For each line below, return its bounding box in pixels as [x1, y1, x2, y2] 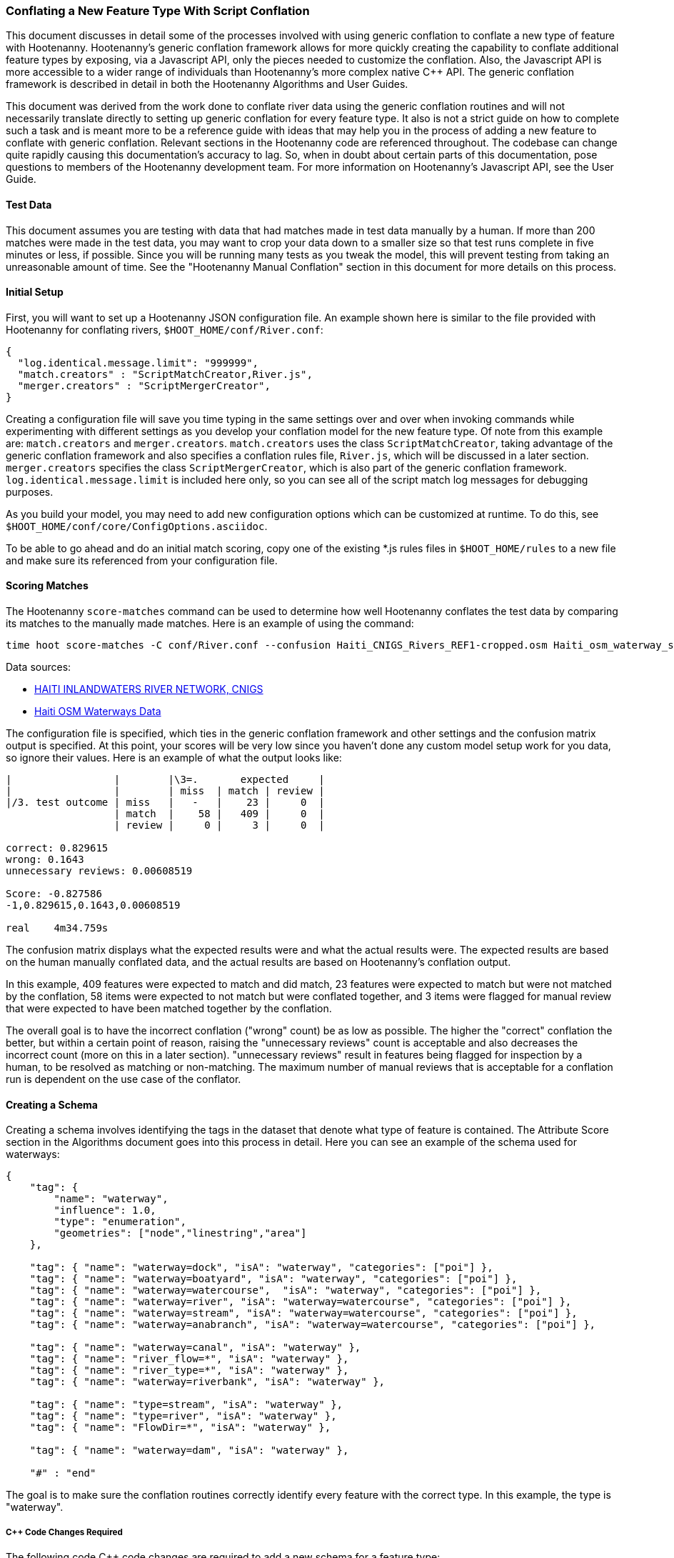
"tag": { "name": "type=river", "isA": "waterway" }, [29, 1410, 337, 1422]
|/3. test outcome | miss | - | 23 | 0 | [6, 797, 325, 809]
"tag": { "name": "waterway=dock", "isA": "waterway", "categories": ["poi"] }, [29, 1262, 493, 1274]
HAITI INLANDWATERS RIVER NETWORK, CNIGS [34, 683, 263, 696]
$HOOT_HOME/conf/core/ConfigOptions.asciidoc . [6, 519, 268, 532]
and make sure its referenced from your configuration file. [6, 554, 278, 566]
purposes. [6, 485, 54, 498]
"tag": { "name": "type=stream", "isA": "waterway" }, [29, 1399, 343, 1411]
